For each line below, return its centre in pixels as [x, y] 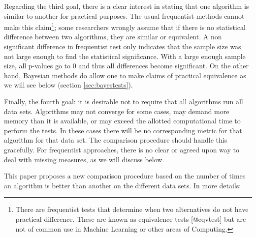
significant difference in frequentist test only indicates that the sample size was [123, 46]
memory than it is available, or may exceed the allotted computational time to [122, 121]
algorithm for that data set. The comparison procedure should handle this [116, 140]
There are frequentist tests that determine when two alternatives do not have [132, 209]
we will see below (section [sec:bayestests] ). [68, 85]
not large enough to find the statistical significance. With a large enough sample [125, 56]
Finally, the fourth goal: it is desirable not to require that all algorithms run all [124, 101]
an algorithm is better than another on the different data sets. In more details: [123, 185]
